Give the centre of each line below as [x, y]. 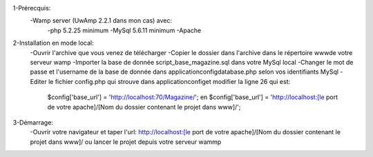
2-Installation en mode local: [54, 43]
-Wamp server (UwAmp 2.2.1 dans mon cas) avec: [101, 21]
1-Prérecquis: [32, 8]
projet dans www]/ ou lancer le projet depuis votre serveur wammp [126, 142]
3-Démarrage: [33, 122]
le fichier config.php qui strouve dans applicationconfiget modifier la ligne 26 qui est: [170, 81]
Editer [39, 81]
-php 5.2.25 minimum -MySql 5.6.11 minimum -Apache [124, 30]
